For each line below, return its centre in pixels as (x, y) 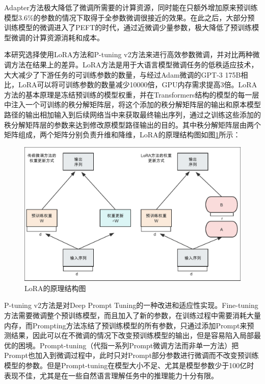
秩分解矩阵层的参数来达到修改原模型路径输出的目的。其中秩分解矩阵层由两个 (132, 124)
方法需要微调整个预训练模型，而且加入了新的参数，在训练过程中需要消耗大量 (132, 315)
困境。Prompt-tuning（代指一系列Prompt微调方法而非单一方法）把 (128, 345)
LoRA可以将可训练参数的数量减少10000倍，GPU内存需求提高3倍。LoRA (138, 85)
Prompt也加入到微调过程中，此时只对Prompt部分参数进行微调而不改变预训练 (131, 355)
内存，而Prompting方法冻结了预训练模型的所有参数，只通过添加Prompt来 (126, 325)
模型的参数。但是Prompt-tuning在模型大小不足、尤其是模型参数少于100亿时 (129, 365)
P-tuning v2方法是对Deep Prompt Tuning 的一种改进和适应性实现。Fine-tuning (131, 305)
